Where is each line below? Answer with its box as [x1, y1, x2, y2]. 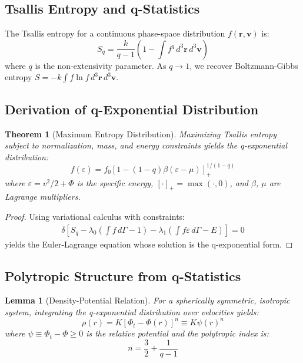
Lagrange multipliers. [5, 190, 81, 203]
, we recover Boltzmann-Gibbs [189, 59, 298, 71]
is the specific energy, [76, 176, 154, 189]
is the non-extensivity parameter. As [35, 59, 167, 71]
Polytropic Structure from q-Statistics [5, 266, 241, 285]
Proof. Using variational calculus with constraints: [5, 210, 185, 223]
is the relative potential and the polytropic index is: [86, 327, 269, 339]
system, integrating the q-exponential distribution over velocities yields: [5, 306, 259, 318]
